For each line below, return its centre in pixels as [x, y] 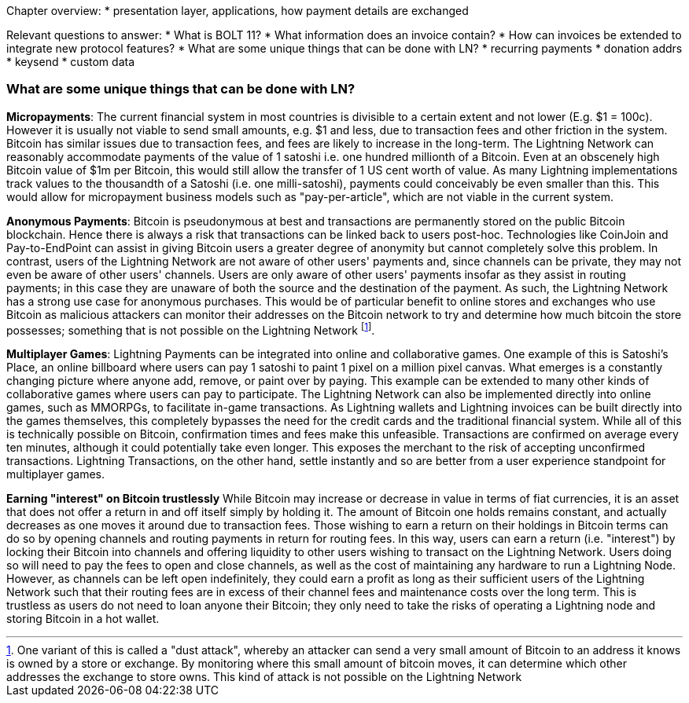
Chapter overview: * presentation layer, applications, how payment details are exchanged [238, 11]
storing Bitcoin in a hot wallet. [83, 619]
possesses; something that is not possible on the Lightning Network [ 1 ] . [191, 329]
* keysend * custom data [71, 62]
